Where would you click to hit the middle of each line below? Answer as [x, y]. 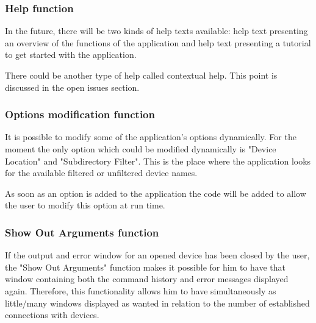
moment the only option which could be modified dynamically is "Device [141, 149]
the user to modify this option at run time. [85, 205]
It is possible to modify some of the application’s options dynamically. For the [151, 137]
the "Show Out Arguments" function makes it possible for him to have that [145, 267]
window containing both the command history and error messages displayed [147, 279]
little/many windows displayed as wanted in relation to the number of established [157, 303]
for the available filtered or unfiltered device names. [101, 173]
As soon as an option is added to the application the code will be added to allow [156, 193]
